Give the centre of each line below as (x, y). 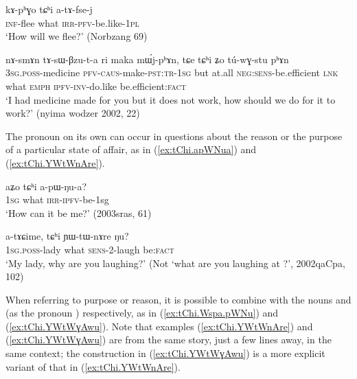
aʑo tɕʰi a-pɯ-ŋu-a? (46, 186)
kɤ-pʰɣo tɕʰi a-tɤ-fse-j (49, 9)
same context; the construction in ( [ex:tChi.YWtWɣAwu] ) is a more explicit (165, 353)
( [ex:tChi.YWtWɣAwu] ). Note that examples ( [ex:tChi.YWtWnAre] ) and (159, 326)
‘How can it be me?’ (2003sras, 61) (79, 213)
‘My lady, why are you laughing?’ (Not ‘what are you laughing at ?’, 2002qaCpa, (175, 263)
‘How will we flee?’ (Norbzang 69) (77, 36)
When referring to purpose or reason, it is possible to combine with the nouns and (178, 299)
